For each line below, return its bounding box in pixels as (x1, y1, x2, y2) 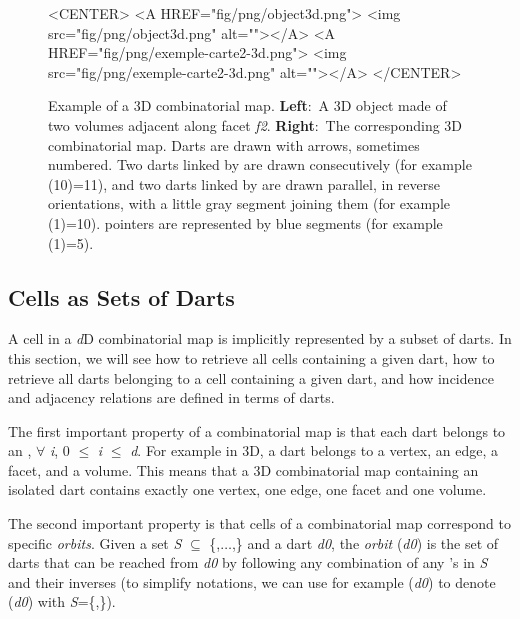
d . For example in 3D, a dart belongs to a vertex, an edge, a (130, 440, 499, 461)
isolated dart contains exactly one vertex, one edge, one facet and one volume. (8, 479, 487, 500)
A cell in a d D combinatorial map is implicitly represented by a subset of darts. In (8, 328, 512, 349)
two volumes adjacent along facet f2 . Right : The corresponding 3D (48, 114, 463, 135)
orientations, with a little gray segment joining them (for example (48, 193, 450, 214)
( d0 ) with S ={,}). (8, 591, 116, 612)
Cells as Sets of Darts (8, 281, 235, 312)
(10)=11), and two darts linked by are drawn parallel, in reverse (48, 173, 441, 194)
